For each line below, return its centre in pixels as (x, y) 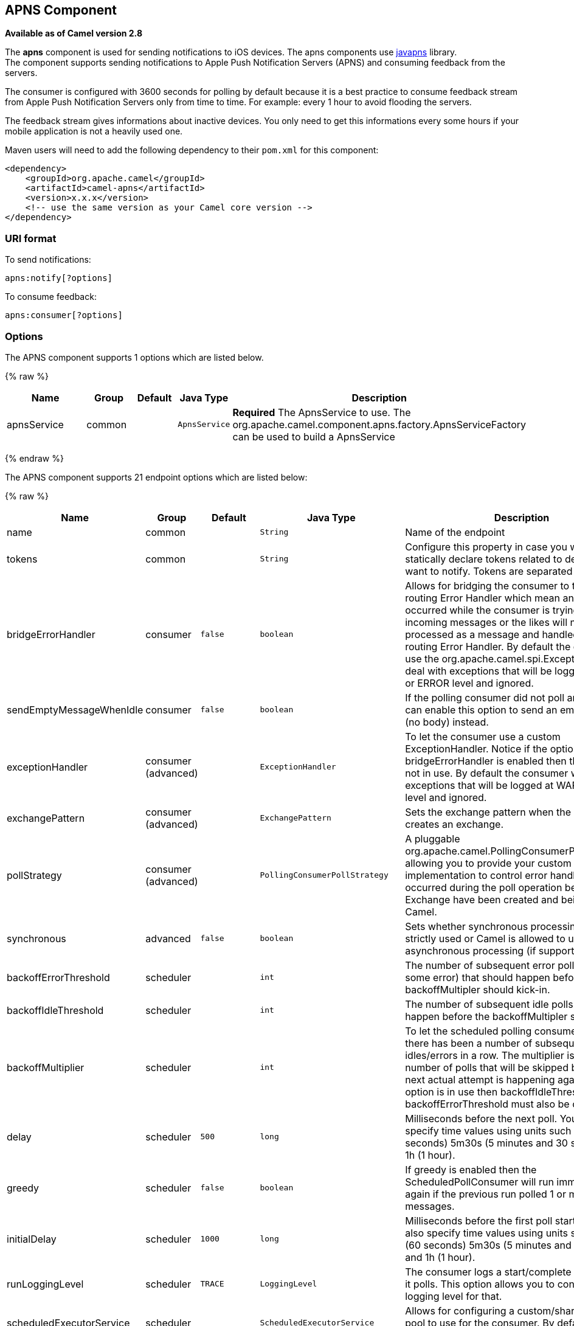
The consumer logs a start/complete (488, 1272)
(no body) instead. (447, 722)
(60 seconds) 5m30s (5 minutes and (488, 1245)
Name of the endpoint (455, 532)
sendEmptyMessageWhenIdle (75, 710)
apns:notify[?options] (59, 278)
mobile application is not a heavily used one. (94, 131)
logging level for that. (454, 1296)
